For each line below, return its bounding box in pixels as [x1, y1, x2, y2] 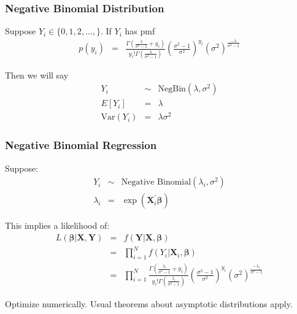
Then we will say [5, 68, 69, 81]
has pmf [125, 25, 155, 37]
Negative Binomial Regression [5, 137, 157, 153]
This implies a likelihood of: [5, 219, 110, 232]
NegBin [158, 85, 186, 94]
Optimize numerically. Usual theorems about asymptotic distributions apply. [5, 297, 293, 310]
